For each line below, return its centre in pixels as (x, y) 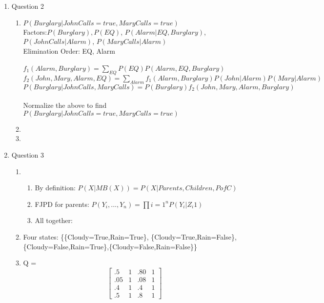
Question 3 (28, 154)
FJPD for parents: (62, 204)
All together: (54, 220)
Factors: (35, 31)
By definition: (55, 188)
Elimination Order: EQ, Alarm (69, 50)
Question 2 (28, 6)
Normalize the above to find (65, 105)
